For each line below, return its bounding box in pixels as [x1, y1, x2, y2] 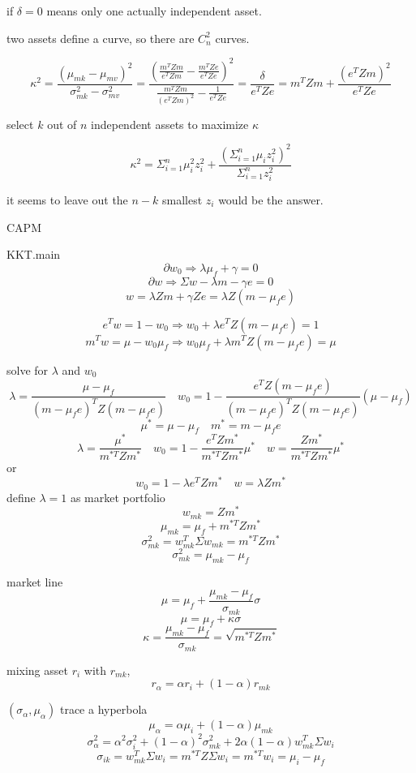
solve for [6, 361, 49, 378]
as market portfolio [70, 488, 165, 505]
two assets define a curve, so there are [6, 29, 195, 46]
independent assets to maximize [91, 115, 249, 132]
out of [47, 115, 77, 132]
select [6, 115, 34, 132]
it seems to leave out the [6, 191, 128, 208]
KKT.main [6, 246, 61, 263]
